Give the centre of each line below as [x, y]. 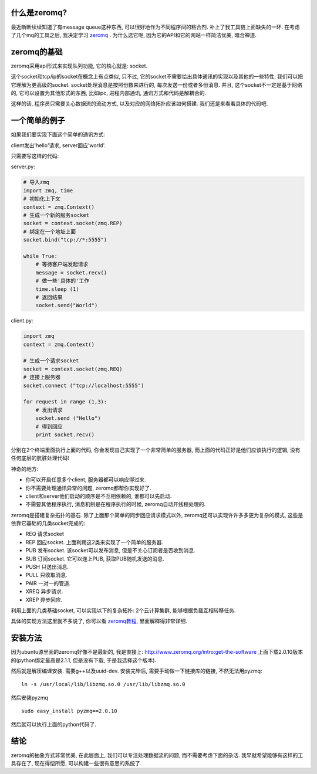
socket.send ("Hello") [68, 418]
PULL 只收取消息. [46, 575]
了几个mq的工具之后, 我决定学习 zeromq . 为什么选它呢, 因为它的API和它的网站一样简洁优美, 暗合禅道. [134, 35]
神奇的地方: [25, 469]
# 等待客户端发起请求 [62, 264]
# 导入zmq [36, 182]
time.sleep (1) [57, 289]
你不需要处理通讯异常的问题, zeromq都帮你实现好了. [88, 488]
